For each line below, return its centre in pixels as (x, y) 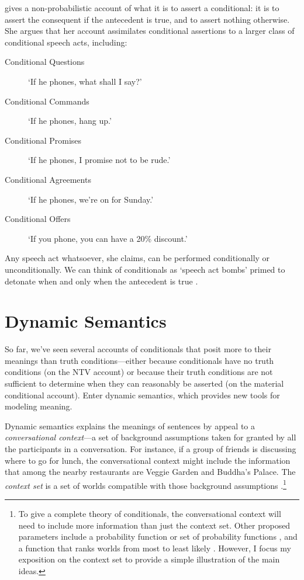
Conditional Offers (38, 219)
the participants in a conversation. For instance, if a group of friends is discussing (151, 448)
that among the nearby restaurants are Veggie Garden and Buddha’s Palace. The (150, 472)
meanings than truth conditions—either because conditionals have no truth (139, 360)
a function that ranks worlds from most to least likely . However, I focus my (155, 548)
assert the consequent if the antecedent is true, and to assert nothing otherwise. (147, 19)
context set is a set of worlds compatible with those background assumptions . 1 (146, 484)
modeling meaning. (39, 406)
